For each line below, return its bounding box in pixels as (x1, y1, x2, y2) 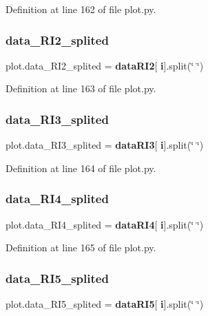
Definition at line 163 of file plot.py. (6, 81, 156, 96)
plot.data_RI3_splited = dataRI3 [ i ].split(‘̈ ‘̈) (6, 138, 204, 152)
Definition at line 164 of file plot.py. (6, 160, 156, 175)
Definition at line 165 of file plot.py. (6, 240, 156, 255)
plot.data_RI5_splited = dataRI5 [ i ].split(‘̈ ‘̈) (6, 297, 204, 311)
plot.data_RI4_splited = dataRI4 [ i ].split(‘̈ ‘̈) (6, 217, 204, 231)
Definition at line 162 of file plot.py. (6, 2, 156, 16)
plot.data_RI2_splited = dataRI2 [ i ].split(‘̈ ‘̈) (6, 58, 204, 72)
